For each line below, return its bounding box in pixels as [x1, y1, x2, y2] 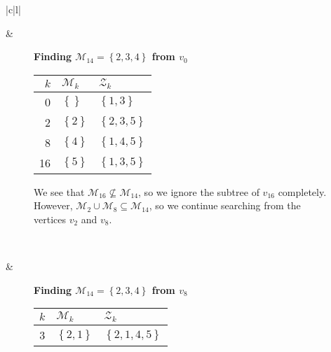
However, [34, 198, 73, 213]
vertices [34, 211, 66, 226]
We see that [34, 184, 85, 199]
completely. [278, 184, 327, 199]
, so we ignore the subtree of [138, 184, 259, 199]
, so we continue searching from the [149, 198, 301, 213]
